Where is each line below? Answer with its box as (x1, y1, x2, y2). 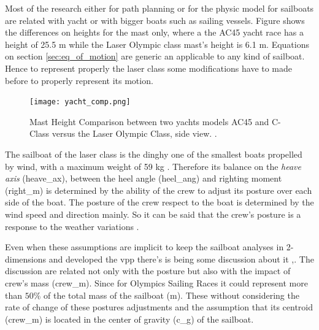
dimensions (5, 252, 47, 265)
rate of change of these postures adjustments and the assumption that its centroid (5, 301, 313, 313)
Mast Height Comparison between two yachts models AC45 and (29, 115, 269, 128)
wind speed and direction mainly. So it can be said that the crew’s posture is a (5, 207, 301, 220)
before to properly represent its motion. (5, 74, 153, 86)
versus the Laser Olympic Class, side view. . (52, 127, 217, 140)
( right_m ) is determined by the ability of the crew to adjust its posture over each (5, 183, 312, 196)
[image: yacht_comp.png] (29, 98, 131, 107)
